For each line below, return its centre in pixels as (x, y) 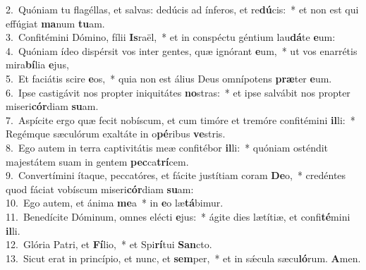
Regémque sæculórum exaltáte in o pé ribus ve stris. (116, 134)
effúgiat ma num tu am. (55, 23)
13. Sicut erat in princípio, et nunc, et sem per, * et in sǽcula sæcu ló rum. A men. (183, 258)
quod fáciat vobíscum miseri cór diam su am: (100, 189)
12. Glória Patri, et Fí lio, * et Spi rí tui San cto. (109, 244)
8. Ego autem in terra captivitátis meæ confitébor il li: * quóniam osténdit (167, 147)
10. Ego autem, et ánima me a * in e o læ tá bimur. (115, 203)
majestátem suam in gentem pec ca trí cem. (97, 161)
